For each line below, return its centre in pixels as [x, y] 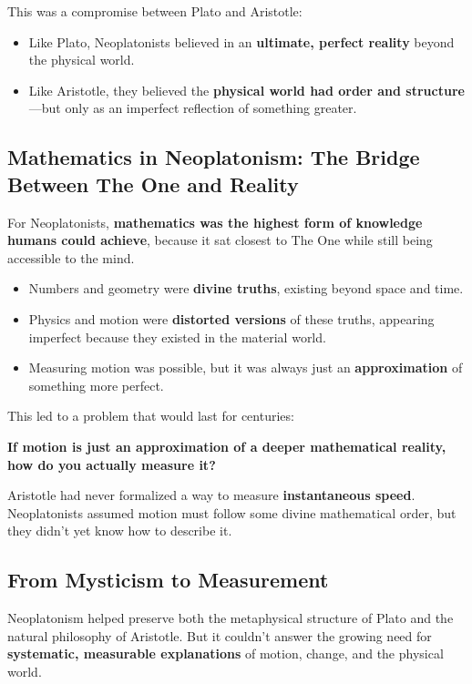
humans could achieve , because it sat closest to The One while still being [220, 240]
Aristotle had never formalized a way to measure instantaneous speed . [211, 495]
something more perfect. [96, 385]
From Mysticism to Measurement [168, 580]
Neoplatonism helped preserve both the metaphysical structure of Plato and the [231, 618]
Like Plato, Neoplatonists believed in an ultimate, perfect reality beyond [241, 41]
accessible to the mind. [71, 257]
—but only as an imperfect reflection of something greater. [193, 108]
